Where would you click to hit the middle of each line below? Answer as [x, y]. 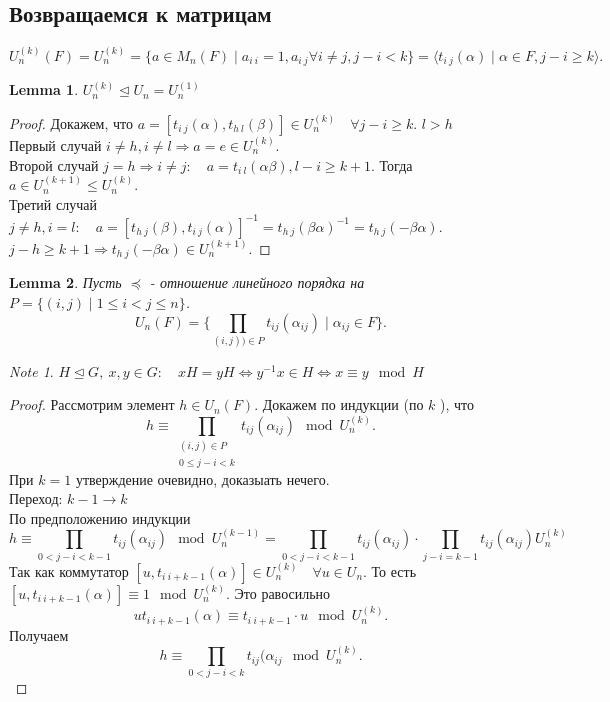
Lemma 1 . [44, 89]
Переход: [36, 498]
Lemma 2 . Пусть [65, 282]
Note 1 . [31, 370]
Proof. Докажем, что [71, 123]
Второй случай [54, 164]
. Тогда [392, 164]
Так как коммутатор [69, 570]
